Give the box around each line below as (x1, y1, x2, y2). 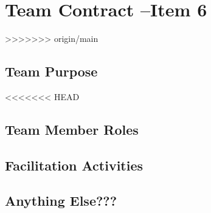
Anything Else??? (5, 191, 117, 210)
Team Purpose (5, 62, 98, 81)
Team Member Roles (5, 120, 139, 138)
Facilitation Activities (5, 155, 144, 174)
